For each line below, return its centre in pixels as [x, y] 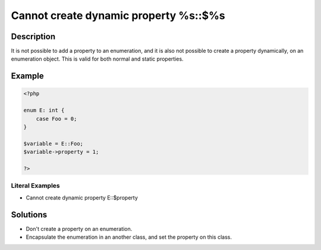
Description [33, 37]
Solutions [29, 215]
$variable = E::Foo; [53, 143]
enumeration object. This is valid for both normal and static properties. [97, 59]
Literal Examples [35, 186]
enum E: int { [44, 110]
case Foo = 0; [56, 118]
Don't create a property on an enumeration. [79, 229]
